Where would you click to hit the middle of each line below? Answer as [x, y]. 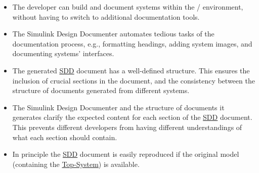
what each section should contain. [65, 137]
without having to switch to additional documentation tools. [106, 16]
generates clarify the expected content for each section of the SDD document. [132, 117]
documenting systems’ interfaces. [63, 53]
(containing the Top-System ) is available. [76, 164]
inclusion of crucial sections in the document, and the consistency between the [134, 80]
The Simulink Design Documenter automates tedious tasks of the [113, 34]
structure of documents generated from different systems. [101, 90]
